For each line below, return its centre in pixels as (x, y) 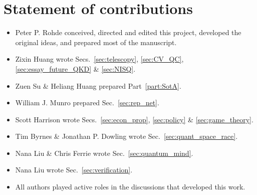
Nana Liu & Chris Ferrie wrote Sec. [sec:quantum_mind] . (104, 153)
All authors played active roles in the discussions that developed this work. (130, 187)
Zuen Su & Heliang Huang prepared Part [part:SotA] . (98, 85)
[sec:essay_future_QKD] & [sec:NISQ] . (75, 68)
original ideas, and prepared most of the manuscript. (96, 42)
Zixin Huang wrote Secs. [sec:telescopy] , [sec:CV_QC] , (99, 59)
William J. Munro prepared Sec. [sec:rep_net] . (87, 103)
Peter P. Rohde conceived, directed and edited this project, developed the (128, 32)
